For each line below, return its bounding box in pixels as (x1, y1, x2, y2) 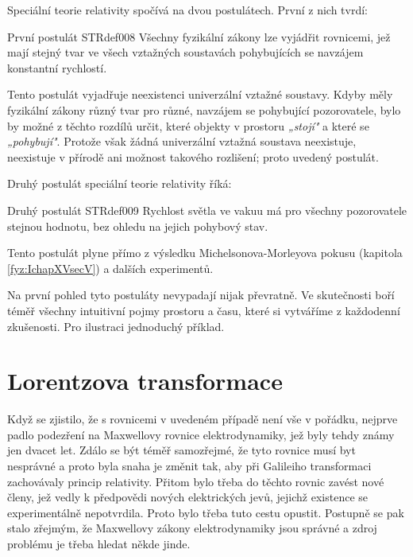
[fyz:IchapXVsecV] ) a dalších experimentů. (7, 259, 214, 276)
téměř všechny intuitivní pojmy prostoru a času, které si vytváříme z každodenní (7, 302, 400, 318)
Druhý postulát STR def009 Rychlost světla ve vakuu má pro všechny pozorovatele (7, 201, 407, 218)
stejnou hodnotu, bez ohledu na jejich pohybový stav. (7, 217, 268, 234)
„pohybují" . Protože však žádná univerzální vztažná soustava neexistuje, (7, 133, 357, 150)
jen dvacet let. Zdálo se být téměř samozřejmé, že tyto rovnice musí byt (7, 442, 356, 458)
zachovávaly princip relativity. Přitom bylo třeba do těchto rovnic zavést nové (7, 473, 384, 489)
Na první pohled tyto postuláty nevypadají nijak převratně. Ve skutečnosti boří (7, 286, 395, 303)
